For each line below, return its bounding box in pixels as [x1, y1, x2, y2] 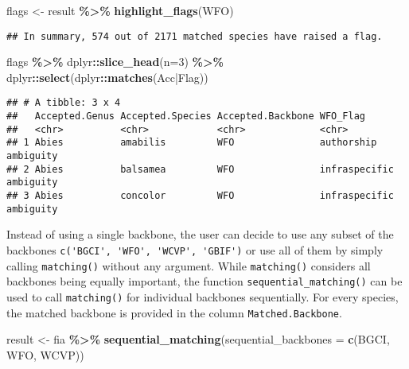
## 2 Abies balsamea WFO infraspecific [6, 163, 394, 175]
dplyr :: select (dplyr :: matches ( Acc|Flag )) [6, 68, 208, 85]
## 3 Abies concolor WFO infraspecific [6, 190, 394, 202]
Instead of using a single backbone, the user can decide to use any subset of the [6, 226, 394, 243]
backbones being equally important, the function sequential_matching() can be [6, 273, 403, 289]
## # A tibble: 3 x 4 [6, 97, 121, 109]
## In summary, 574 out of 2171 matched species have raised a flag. [6, 30, 383, 42]
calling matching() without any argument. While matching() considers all [6, 257, 371, 274]
